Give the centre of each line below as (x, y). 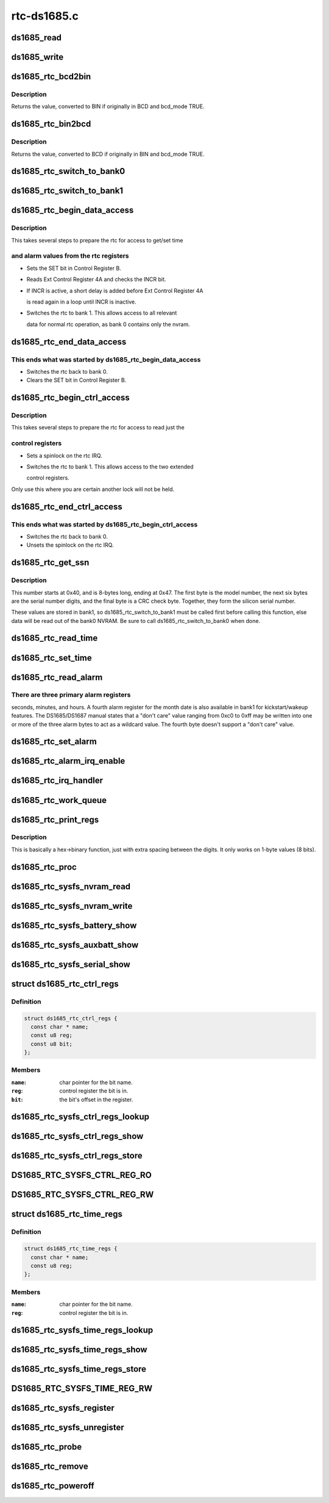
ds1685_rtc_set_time (51, 657)
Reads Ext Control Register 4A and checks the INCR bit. (96, 279)
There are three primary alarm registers (71, 695)
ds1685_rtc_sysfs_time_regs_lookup (82, 1330)
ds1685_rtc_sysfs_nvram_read (71, 886)
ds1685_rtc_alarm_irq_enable (68, 761)
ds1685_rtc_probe (47, 1447)
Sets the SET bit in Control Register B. (74, 268)
